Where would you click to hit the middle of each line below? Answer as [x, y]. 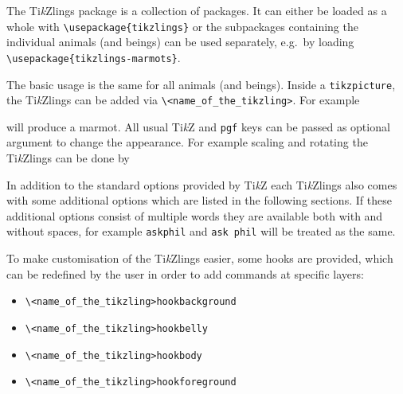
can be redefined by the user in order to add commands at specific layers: [185, 273]
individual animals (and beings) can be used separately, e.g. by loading [180, 42]
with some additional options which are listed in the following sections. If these [199, 200]
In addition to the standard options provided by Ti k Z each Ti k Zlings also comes [202, 184]
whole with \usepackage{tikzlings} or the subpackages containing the [182, 26]
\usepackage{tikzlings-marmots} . [94, 57]
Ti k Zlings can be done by [68, 158]
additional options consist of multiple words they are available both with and [195, 215]
